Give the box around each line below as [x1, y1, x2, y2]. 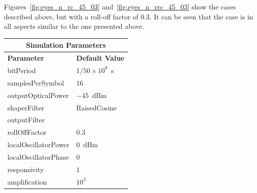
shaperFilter [7, 102, 45, 112]
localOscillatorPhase [7, 151, 69, 162]
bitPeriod [7, 65, 36, 75]
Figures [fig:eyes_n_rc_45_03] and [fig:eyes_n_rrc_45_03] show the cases [4, 1, 236, 11]
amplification [7, 176, 47, 187]
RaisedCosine [76, 102, 117, 112]
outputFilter [7, 114, 45, 125]
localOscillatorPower [7, 139, 69, 150]
